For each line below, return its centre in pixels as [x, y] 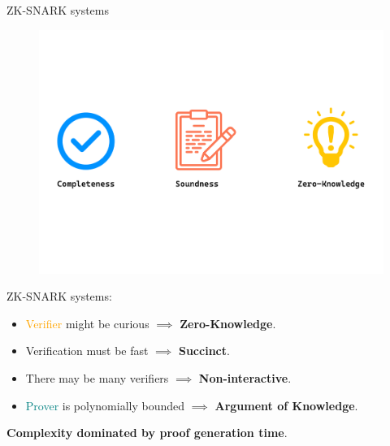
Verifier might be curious [87, 323]
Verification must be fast [87, 351]
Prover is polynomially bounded [105, 405]
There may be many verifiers [97, 378]
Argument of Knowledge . [286, 405]
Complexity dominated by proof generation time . [147, 433]
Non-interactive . [245, 378]
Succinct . [204, 351]
